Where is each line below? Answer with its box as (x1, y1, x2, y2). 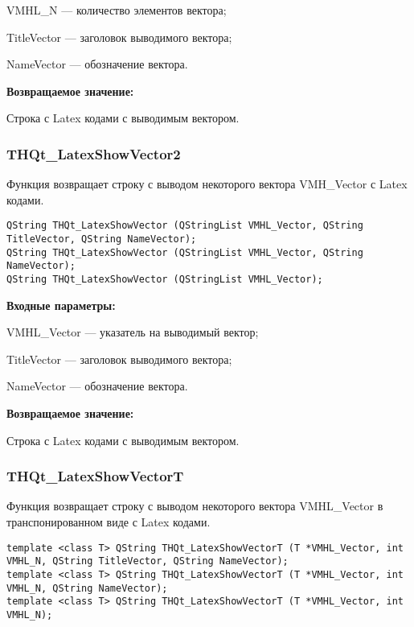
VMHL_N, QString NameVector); (6, 582, 168, 594)
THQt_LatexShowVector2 (6, 143, 181, 163)
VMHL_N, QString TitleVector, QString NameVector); (6, 555, 289, 567)
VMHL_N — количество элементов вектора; (6, 2, 227, 18)
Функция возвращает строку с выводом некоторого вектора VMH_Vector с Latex (6, 175, 408, 192)
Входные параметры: (6, 296, 116, 313)
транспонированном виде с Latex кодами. (6, 514, 211, 530)
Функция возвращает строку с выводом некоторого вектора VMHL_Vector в (6, 497, 383, 514)
